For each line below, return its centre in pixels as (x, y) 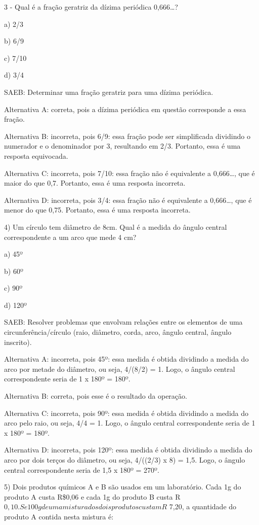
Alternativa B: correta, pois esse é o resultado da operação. (96, 396)
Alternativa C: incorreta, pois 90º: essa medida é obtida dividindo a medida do (126, 413)
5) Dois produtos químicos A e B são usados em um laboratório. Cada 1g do (123, 487)
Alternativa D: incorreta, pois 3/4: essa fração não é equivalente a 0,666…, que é (128, 200)
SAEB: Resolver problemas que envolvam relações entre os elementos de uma (123, 322)
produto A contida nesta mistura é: (59, 516)
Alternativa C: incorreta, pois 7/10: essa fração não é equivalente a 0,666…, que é (129, 173)
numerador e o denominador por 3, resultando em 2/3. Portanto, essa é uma (122, 146)
